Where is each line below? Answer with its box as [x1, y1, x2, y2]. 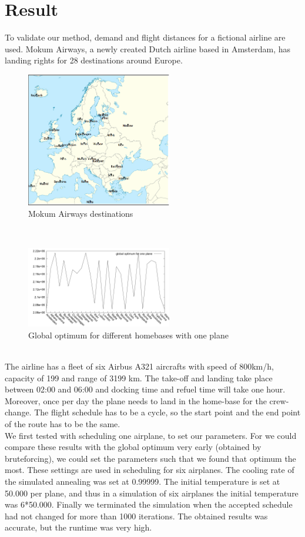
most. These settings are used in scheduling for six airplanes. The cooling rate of [5, 464, 294, 476]
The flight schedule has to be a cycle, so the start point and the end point [34, 406, 301, 418]
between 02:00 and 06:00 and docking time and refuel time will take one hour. [5, 383, 286, 395]
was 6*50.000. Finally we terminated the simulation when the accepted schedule [5, 498, 293, 511]
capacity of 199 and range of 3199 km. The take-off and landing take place [5, 371, 273, 384]
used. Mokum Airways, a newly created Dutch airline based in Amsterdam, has [5, 42, 291, 55]
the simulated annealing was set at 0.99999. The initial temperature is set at [5, 475, 280, 487]
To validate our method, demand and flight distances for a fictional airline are [5, 31, 286, 43]
